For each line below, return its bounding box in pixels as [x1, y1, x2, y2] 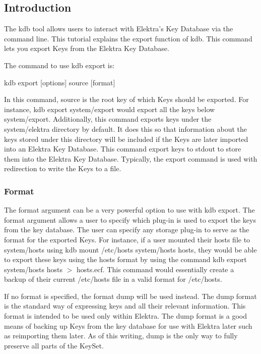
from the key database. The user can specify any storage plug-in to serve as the [4, 224, 249, 235]
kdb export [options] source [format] [4, 77, 115, 87]
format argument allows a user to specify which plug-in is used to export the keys [4, 214, 256, 225]
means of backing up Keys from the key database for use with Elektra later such [4, 320, 252, 331]
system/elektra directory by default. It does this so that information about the [4, 123, 247, 134]
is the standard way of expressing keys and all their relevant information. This [4, 300, 246, 311]
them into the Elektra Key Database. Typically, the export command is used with [4, 153, 257, 164]
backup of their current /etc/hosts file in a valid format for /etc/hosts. [4, 274, 222, 284]
